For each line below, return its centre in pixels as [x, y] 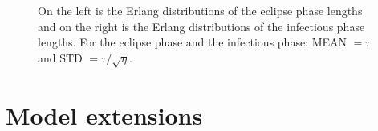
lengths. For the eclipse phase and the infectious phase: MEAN [193, 42]
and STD [60, 57]
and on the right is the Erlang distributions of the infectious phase [201, 26]
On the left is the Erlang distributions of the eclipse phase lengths [200, 10]
